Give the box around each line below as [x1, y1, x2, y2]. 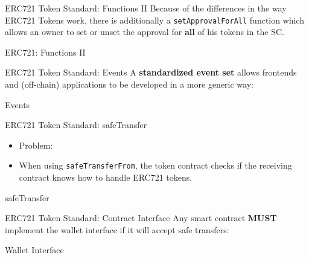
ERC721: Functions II [5, 45, 86, 58]
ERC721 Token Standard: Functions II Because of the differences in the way [5, 2, 287, 14]
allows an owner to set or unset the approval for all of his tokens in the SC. [5, 25, 284, 38]
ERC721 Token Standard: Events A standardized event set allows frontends [5, 66, 297, 79]
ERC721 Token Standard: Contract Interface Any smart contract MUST [5, 211, 277, 224]
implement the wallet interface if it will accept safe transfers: [5, 223, 229, 236]
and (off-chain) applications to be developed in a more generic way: [5, 78, 253, 91]
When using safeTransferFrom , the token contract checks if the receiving [19, 159, 292, 172]
